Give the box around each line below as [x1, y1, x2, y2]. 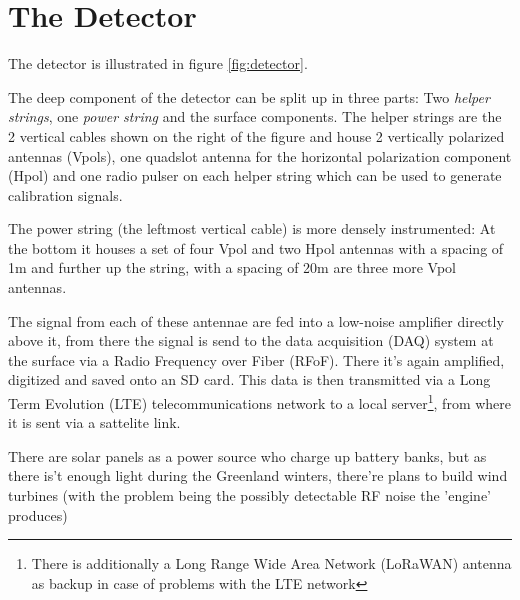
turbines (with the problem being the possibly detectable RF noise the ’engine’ [8, 485, 492, 506]
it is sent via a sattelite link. [8, 412, 181, 433]
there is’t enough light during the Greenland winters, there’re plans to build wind [8, 465, 508, 486]
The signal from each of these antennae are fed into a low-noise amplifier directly [8, 310, 504, 331]
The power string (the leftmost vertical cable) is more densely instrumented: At [8, 218, 496, 239]
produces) [8, 504, 68, 525]
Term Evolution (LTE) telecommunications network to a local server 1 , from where [8, 390, 512, 413]
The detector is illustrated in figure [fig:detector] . [8, 53, 308, 74]
